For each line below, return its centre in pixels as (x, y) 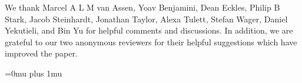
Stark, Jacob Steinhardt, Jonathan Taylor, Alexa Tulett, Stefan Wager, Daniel (146, 19)
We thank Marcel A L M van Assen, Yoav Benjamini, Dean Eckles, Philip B (142, 7)
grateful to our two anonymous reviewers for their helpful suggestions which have (151, 41)
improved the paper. (41, 53)
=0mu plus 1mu (34, 73)
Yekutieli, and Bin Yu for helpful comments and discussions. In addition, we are (149, 30)
